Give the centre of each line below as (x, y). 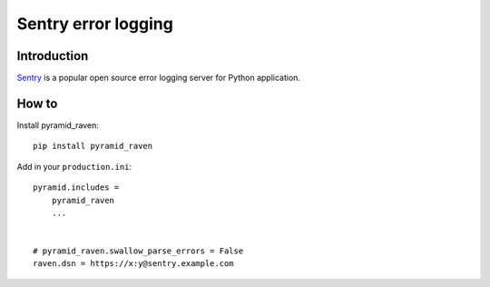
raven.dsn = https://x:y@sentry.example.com (134, 264)
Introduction (53, 56)
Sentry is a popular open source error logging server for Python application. (159, 78)
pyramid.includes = (76, 188)
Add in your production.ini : (74, 166)
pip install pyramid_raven (93, 146)
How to (37, 103)
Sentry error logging (95, 24)
